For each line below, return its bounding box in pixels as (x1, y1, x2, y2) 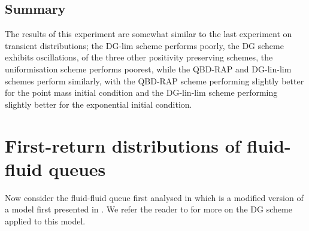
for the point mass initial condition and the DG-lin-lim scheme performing (5, 86, 278, 99)
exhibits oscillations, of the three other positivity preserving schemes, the (5, 51, 273, 63)
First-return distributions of (5, 133, 241, 157)
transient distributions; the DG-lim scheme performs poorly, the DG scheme (5, 39, 284, 51)
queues (49, 156, 106, 181)
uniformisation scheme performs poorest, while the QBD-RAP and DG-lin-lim (5, 62, 292, 75)
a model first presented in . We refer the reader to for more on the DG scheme (5, 203, 292, 215)
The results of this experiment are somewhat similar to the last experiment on (5, 28, 292, 40)
